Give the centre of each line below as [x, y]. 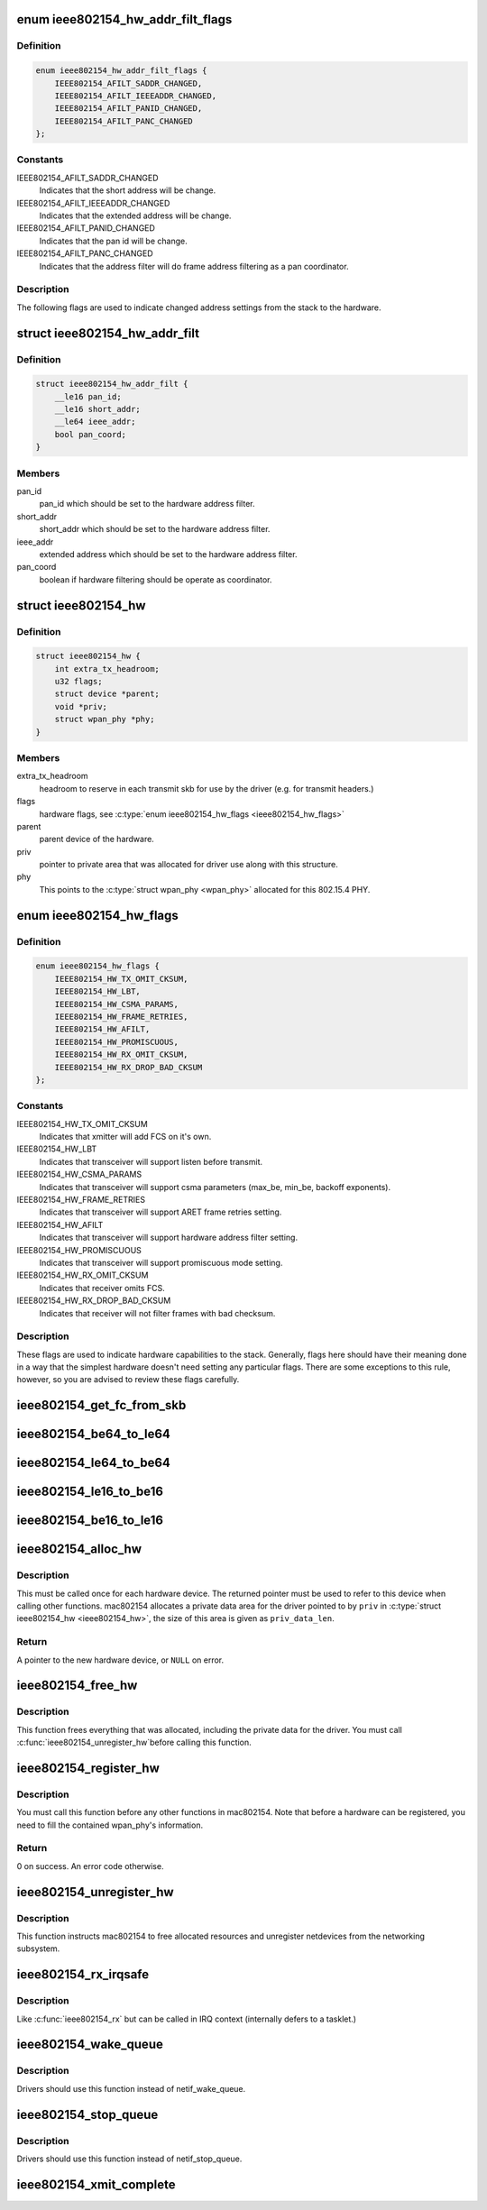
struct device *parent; [107, 694]
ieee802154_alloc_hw [79, 1550]
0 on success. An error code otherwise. [90, 1866]
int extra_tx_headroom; [107, 669]
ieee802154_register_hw [88, 1768]
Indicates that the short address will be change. [128, 190]
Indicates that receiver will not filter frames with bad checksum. [157, 1313]
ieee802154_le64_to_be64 [93, 1463]
